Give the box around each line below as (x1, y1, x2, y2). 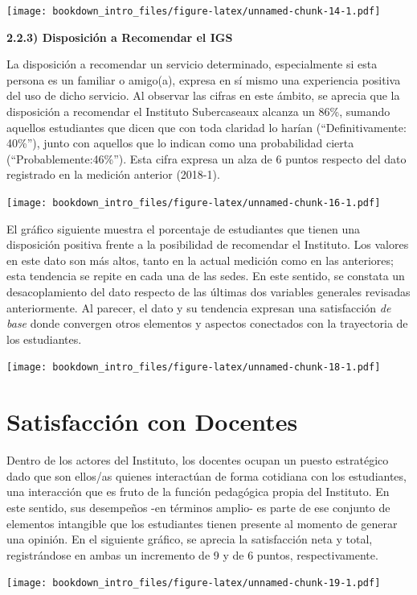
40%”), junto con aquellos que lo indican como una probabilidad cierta (6, 134, 354, 151)
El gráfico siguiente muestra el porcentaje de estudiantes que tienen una (6, 220, 361, 237)
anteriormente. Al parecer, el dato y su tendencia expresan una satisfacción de (6, 299, 391, 316)
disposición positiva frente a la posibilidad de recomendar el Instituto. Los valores (6, 236, 409, 253)
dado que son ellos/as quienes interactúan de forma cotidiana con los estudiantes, (6, 467, 407, 484)
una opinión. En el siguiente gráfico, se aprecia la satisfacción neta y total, (6, 531, 373, 547)
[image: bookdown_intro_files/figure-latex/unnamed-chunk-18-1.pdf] (6, 362, 381, 374)
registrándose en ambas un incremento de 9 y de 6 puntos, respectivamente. (6, 546, 378, 563)
